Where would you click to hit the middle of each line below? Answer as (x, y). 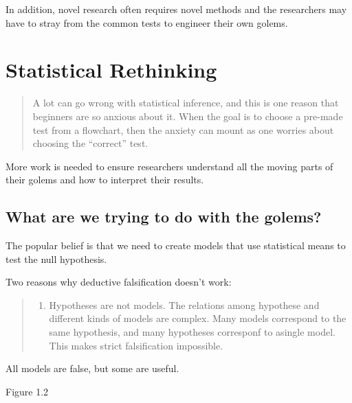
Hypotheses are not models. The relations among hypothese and (184, 304)
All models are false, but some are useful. (92, 368)
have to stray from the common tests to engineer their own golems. (147, 22)
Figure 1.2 (27, 391)
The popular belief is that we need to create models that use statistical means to (176, 245)
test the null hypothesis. (56, 258)
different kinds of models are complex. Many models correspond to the (198, 318)
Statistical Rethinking (111, 70)
